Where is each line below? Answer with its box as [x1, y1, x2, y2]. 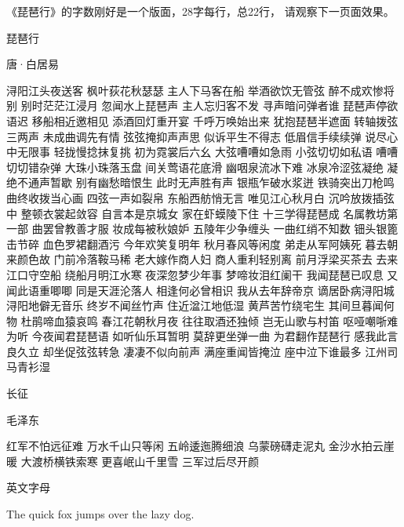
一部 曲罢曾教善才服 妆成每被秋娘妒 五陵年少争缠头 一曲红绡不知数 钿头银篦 [6, 220, 399, 237]
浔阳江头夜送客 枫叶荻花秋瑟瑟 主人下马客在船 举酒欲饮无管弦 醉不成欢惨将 [6, 82, 395, 98]
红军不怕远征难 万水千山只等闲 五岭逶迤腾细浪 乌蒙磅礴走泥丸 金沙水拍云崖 [6, 438, 395, 454]
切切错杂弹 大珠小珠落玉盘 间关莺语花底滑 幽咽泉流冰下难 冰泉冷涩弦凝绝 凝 [6, 158, 399, 175]
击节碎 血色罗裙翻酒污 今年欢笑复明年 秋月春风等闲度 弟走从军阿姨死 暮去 [6, 235, 388, 252]
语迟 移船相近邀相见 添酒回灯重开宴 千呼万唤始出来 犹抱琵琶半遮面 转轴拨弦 [6, 112, 399, 129]
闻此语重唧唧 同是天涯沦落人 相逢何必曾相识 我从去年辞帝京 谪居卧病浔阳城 [6, 282, 395, 298]
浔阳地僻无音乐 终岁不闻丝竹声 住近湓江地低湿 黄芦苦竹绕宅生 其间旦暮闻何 [6, 297, 395, 314]
